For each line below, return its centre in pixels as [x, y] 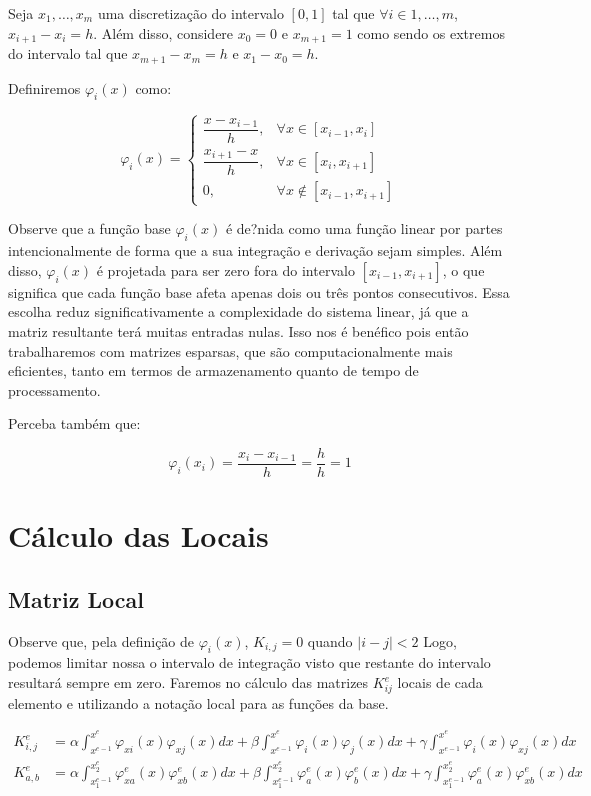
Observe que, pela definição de [101, 640]
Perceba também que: [74, 423]
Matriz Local [76, 598]
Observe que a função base [89, 228]
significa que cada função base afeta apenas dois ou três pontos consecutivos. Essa [259, 291]
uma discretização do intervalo [190, 13]
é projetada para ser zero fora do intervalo [225, 269]
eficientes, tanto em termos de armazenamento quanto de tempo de [213, 370]
